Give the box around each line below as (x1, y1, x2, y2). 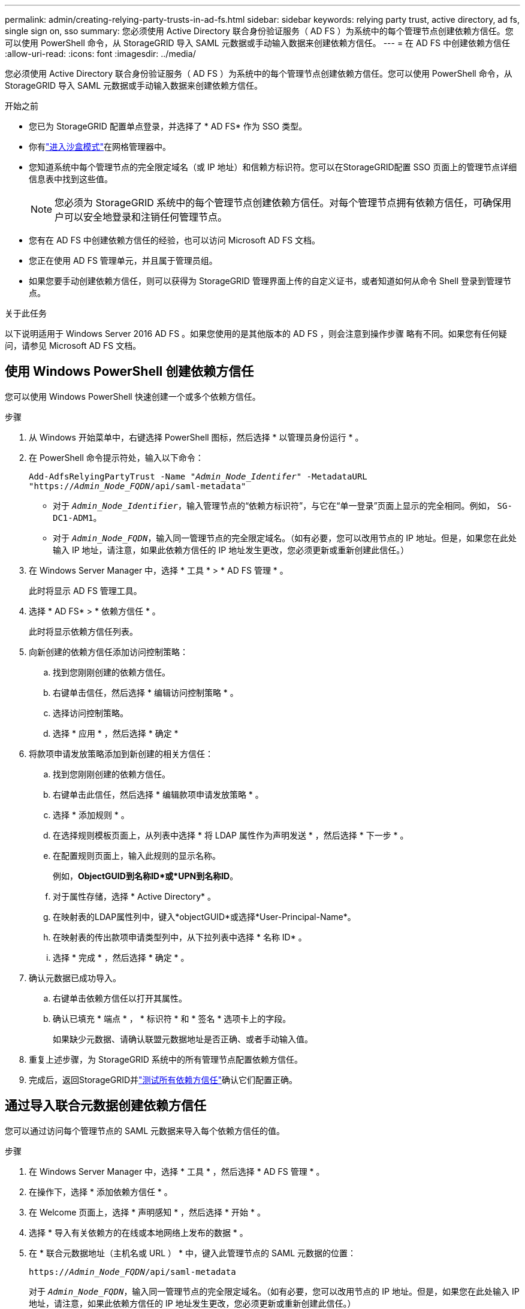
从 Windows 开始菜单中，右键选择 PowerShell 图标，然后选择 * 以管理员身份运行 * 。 (29, 432, 364, 442)
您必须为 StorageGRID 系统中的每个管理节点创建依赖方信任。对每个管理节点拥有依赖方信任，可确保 (55, 197, 502, 209)
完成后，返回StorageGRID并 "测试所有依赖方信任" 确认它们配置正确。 (29, 1074, 298, 1085)
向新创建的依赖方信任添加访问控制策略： (29, 646, 188, 657)
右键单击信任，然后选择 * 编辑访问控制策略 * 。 (53, 687, 239, 698)
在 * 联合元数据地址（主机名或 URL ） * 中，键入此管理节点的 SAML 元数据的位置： (29, 1247, 357, 1258)
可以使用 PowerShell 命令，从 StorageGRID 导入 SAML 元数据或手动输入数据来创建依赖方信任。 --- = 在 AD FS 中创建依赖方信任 (5, 38, 510, 48)
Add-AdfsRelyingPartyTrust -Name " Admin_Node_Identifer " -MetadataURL (29, 471, 367, 481)
